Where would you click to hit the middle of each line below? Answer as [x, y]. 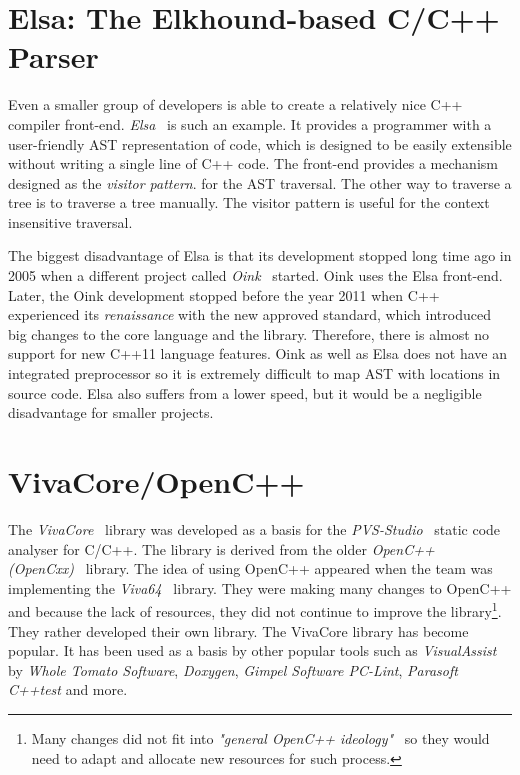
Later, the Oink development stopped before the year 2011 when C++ [224, 294]
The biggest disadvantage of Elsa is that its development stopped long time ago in [260, 255]
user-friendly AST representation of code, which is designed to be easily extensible [260, 143]
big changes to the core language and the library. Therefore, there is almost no [249, 333]
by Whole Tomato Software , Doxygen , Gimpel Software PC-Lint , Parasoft [233, 669]
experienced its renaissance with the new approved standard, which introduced [249, 314]
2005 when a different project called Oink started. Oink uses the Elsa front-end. [255, 275]
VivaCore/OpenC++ [156, 481]
